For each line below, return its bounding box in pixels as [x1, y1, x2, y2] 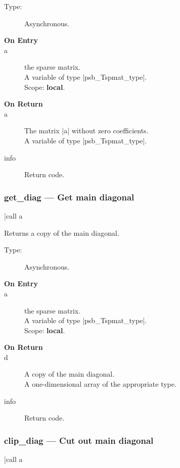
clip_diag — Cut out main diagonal [4, 434, 154, 446]
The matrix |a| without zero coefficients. [24, 125, 149, 136]
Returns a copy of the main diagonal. [4, 227, 119, 238]
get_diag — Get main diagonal [4, 190, 134, 203]
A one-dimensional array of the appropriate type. [24, 379, 176, 389]
